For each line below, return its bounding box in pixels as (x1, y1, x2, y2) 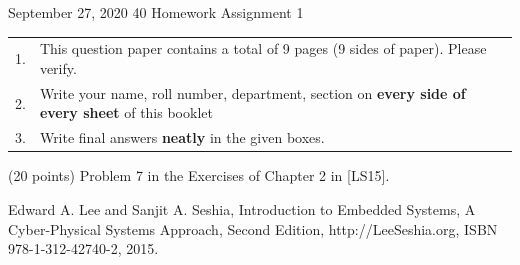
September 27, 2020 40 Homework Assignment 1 (8, 2, 304, 22)
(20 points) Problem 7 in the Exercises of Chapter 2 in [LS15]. (8, 165, 390, 186)
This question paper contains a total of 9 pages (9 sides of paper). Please (39, 38, 487, 59)
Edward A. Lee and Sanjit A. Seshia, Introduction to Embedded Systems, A (8, 198, 476, 219)
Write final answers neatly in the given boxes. (39, 127, 325, 148)
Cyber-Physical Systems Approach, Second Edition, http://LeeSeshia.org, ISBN (8, 218, 498, 239)
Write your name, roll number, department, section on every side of (39, 82, 466, 103)
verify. (39, 57, 77, 78)
